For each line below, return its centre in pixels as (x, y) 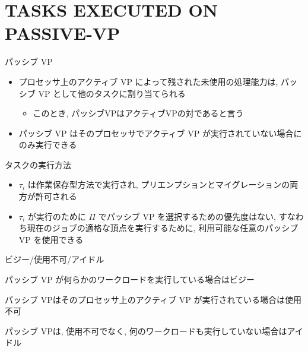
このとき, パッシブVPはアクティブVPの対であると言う (138, 113)
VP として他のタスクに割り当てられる (112, 93)
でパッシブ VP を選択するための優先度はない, (187, 216)
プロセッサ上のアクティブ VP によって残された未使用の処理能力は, (148, 81)
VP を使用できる (51, 239)
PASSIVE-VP (63, 33)
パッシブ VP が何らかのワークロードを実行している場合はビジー (130, 279)
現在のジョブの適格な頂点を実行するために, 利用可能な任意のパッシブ (163, 228)
